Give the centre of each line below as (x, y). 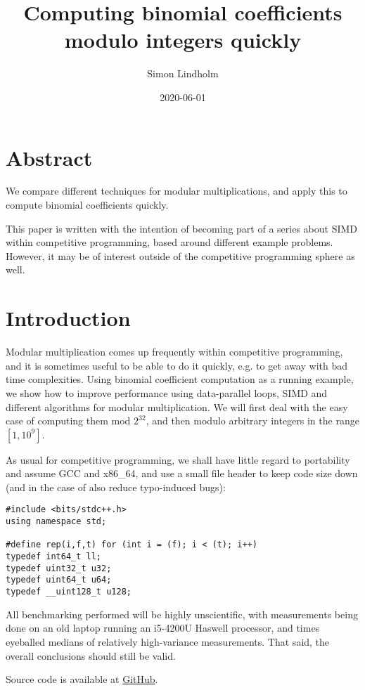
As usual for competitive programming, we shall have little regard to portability (178, 459)
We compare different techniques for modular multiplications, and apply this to (177, 191)
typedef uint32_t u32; (59, 568)
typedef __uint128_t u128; (69, 592)
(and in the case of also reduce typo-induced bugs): (116, 487)
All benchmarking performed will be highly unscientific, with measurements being (182, 614)
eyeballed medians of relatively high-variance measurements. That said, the (168, 641)
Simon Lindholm (183, 73)
